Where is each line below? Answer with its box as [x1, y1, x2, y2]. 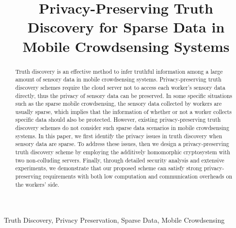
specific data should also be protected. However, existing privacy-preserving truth [15, 115, 221, 124]
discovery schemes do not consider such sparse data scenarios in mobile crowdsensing [15, 124, 229, 132]
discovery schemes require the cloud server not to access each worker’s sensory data [15, 83, 225, 91]
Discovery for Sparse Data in [27, 17, 225, 37]
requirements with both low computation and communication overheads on [43, 172, 233, 180]
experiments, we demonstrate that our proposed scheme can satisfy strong [15, 164, 202, 172]
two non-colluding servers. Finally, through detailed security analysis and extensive [15, 156, 224, 164]
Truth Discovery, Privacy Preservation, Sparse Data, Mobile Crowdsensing [4, 215, 225, 225]
